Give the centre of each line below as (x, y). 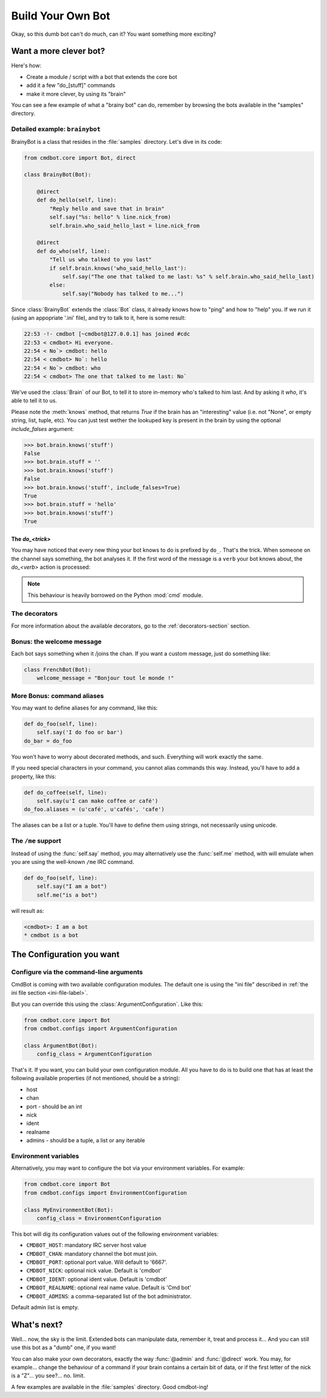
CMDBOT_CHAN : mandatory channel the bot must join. (92, 1254)
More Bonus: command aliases (58, 696)
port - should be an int (54, 1106)
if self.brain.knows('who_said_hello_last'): (118, 268)
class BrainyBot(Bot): (58, 175)
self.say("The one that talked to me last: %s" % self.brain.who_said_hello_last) (188, 277)
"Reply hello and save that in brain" (107, 209)
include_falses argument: (43, 429)
